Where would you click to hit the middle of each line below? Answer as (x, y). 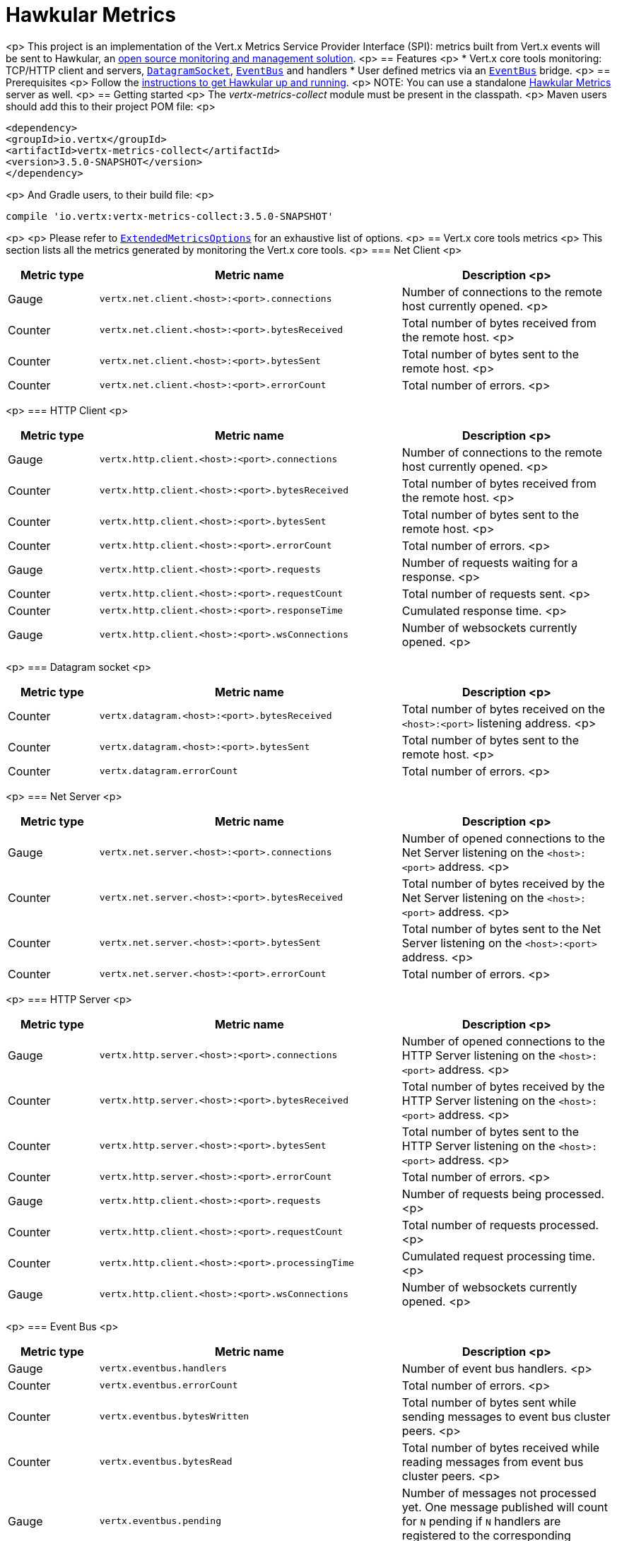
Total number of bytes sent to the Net (501, 928)
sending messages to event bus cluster (506, 1416)
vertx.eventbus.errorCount (169, 1385)
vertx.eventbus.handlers (163, 1369)
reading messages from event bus (493, 1461)
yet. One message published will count (505, 1507)
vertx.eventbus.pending (160, 1521)
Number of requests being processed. (503, 1194)
